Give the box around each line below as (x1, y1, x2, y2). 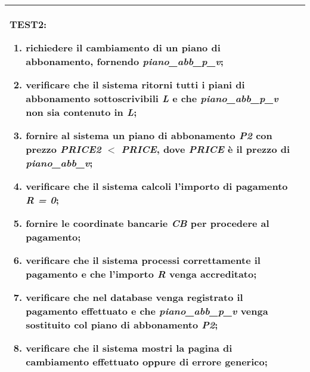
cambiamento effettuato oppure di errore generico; (26, 355, 268, 368)
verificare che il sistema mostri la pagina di (26, 341, 232, 355)
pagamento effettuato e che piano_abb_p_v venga (26, 304, 268, 318)
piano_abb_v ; (26, 156, 93, 170)
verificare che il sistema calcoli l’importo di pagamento (26, 179, 288, 193)
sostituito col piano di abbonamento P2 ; (26, 318, 218, 331)
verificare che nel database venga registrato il (26, 290, 243, 304)
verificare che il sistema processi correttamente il (26, 253, 261, 267)
